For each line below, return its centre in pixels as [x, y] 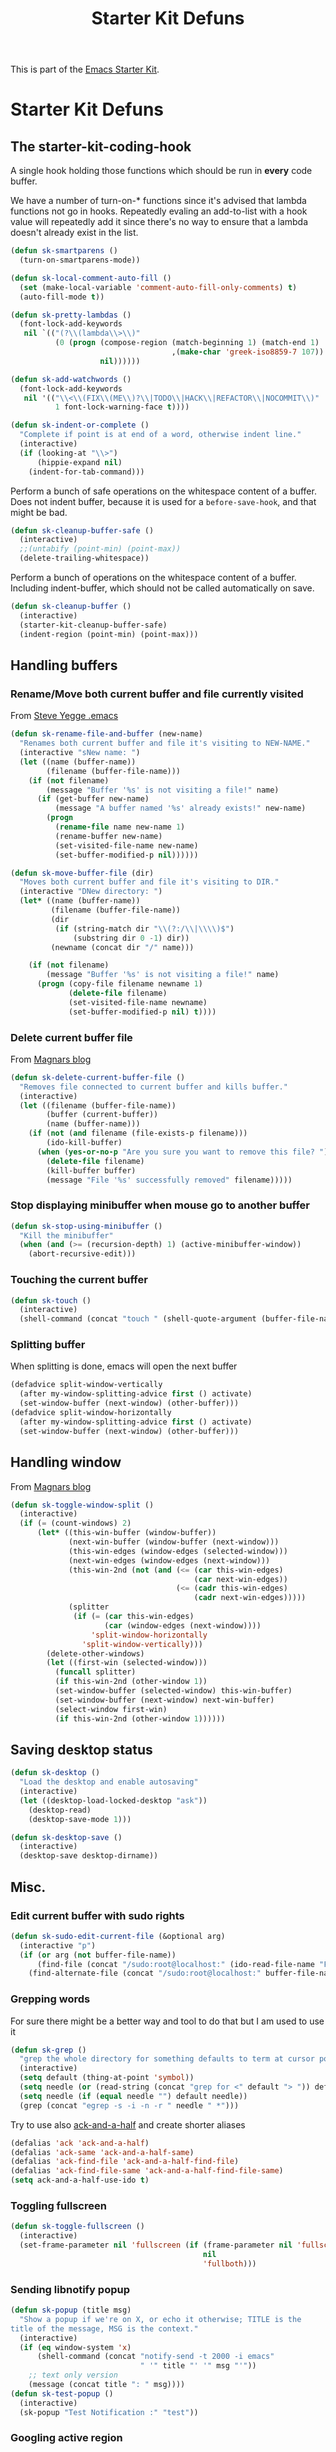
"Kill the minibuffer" [66, 1235]
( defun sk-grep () [48, 2050]
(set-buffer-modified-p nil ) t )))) [142, 1012]
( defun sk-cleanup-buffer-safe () [82, 530]
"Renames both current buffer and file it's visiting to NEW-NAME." [165, 743]
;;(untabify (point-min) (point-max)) [100, 549]
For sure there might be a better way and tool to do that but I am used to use [167, 2021]
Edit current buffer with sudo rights [97, 1915]
